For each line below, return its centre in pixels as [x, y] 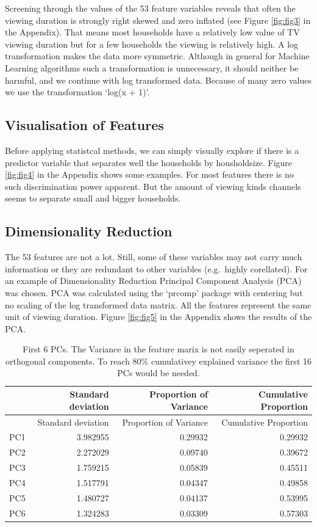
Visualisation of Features [84, 125]
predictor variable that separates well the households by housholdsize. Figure [149, 162]
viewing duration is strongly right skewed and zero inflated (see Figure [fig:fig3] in [158, 20]
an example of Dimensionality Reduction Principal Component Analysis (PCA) [153, 281]
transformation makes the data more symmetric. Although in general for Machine [157, 56]
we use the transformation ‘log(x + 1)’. [77, 92]
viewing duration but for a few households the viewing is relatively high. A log [152, 44]
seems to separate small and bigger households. [93, 198]
